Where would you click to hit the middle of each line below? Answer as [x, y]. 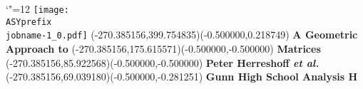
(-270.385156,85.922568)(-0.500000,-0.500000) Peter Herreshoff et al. [163, 62]
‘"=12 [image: [37, 9]
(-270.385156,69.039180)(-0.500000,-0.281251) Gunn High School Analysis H [182, 77]
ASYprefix [29, 22]
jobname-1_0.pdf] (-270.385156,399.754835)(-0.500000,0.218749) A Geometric [182, 35]
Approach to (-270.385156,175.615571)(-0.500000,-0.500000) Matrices [163, 48]
